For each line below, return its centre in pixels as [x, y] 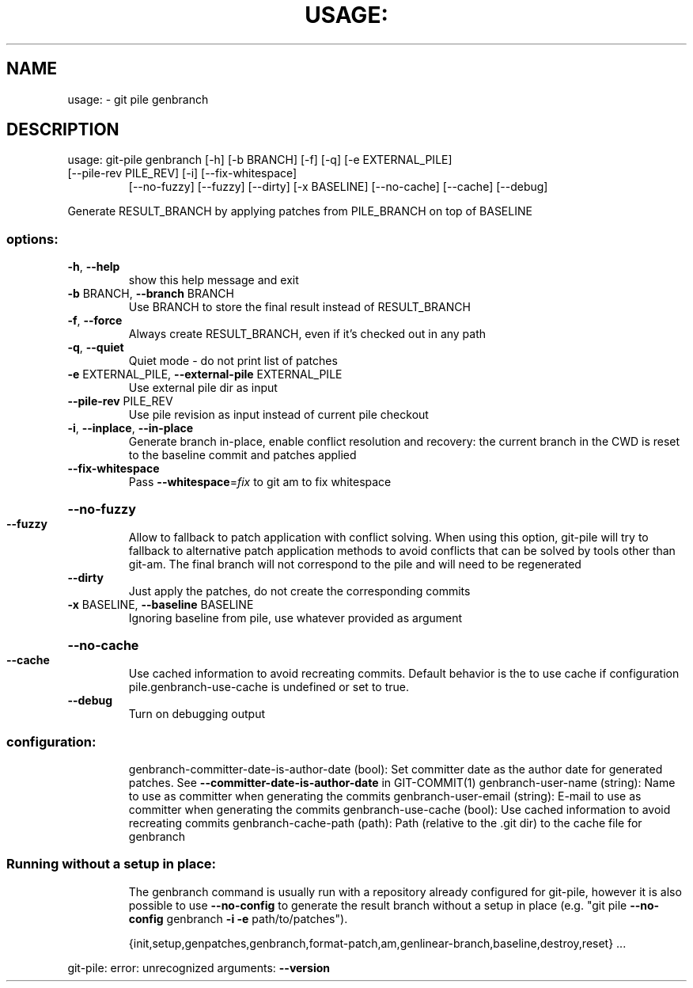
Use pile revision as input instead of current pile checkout [278, 415]
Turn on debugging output [197, 714]
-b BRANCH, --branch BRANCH [151, 294]
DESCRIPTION [63, 130]
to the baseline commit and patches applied [242, 455]
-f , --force [95, 321]
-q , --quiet [96, 348]
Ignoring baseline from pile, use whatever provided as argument [295, 618]
